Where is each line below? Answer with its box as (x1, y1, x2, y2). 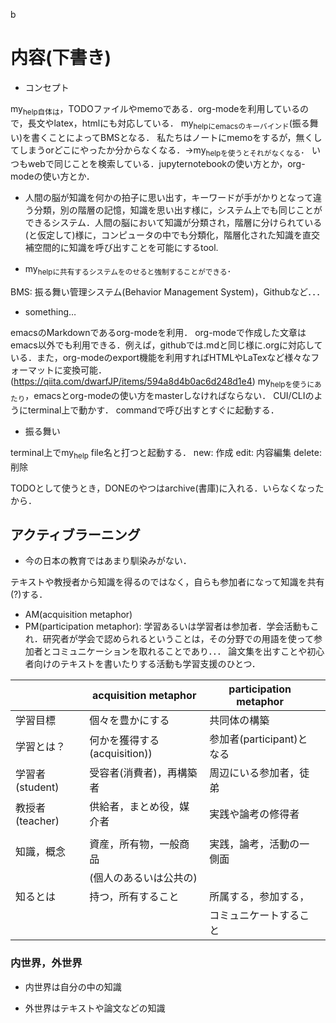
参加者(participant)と (209, 732, 308, 746)
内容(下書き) (10, 47, 112, 69)
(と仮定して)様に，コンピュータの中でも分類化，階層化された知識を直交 (24, 229, 320, 241)
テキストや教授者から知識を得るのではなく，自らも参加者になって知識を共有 (10, 576, 325, 588)
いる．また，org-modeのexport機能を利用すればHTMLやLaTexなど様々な (10, 352, 312, 364)
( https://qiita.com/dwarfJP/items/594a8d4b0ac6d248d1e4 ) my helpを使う (10, 375, 308, 389)
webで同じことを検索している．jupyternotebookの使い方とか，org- (27, 158, 306, 170)
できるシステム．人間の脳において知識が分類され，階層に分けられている (24, 217, 323, 229)
